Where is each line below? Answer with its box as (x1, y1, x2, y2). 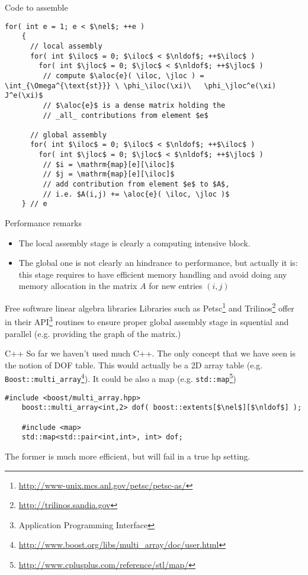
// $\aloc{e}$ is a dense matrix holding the (43, 101, 226, 110)
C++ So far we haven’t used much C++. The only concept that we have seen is (5, 347, 296, 359)
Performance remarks (5, 217, 82, 229)
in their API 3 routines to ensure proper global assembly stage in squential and (5, 314, 289, 327)
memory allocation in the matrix (18, 280, 137, 292)
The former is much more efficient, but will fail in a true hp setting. (5, 449, 251, 462)
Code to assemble (5, 1, 68, 13)
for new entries (149, 280, 203, 292)
